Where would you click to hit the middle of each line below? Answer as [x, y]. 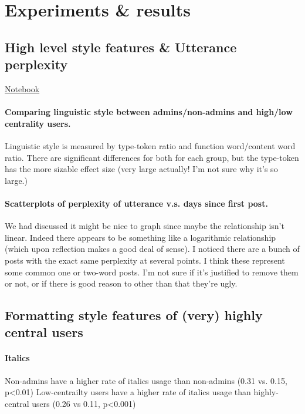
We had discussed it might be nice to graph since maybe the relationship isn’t [145, 226]
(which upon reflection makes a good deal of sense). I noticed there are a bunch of [152, 249]
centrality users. [38, 123]
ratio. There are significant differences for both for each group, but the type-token [152, 157]
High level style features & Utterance [121, 47]
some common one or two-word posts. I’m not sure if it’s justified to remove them [152, 272]
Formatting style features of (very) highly [134, 315]
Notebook [22, 88]
